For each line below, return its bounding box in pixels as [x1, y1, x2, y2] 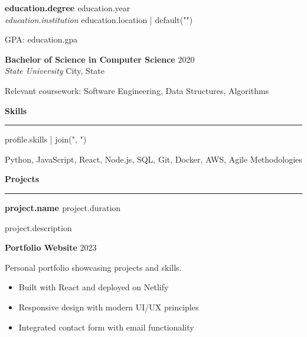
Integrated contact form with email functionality [18, 320, 194, 333]
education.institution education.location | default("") [5, 13, 193, 25]
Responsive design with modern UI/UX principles [18, 300, 199, 313]
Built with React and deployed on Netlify [18, 281, 169, 293]
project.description [5, 221, 72, 234]
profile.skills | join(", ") [5, 133, 87, 145]
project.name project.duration [5, 201, 121, 213]
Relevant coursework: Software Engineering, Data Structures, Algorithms [5, 84, 269, 96]
